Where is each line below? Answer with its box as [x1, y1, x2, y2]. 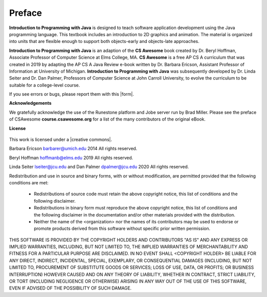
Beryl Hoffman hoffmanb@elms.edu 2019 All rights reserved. [9, 155, 133, 161]
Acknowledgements [9, 100, 52, 106]
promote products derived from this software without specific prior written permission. [34, 225, 211, 232]
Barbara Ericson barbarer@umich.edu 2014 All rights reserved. [9, 146, 137, 152]
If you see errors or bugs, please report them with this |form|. [9, 91, 134, 97]
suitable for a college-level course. [9, 82, 80, 88]
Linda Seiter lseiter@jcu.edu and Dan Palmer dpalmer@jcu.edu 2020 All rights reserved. [9, 164, 189, 170]
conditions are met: [9, 179, 49, 185]
